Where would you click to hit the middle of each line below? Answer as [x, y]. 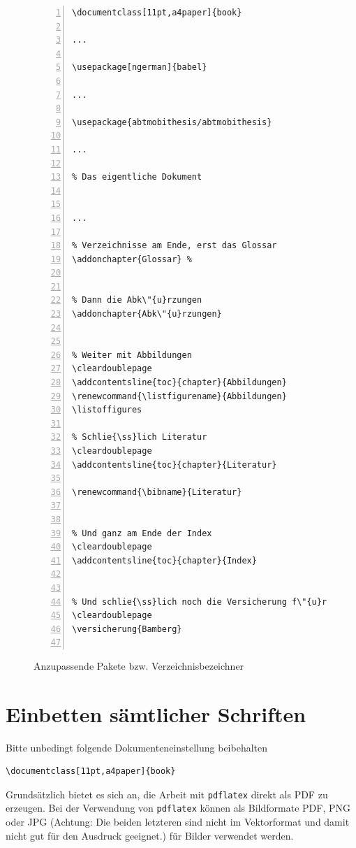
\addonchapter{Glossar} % [132, 259]
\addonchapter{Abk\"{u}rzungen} [147, 314]
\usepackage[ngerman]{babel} [140, 67]
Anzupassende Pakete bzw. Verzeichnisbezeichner [139, 665]
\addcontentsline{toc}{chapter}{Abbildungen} [179, 383]
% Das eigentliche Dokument [137, 177]
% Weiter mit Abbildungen [132, 355]
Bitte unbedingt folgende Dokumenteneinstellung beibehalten [137, 747]
